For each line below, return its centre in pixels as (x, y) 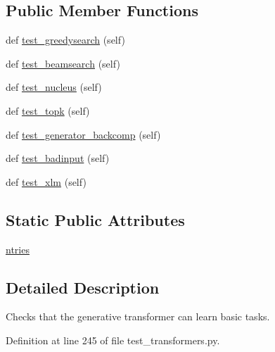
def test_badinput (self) (58, 158)
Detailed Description (83, 287)
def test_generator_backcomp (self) (83, 134)
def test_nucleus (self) (54, 87)
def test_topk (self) (48, 110)
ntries (18, 249)
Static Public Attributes (95, 219)
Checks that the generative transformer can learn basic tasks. (138, 316)
